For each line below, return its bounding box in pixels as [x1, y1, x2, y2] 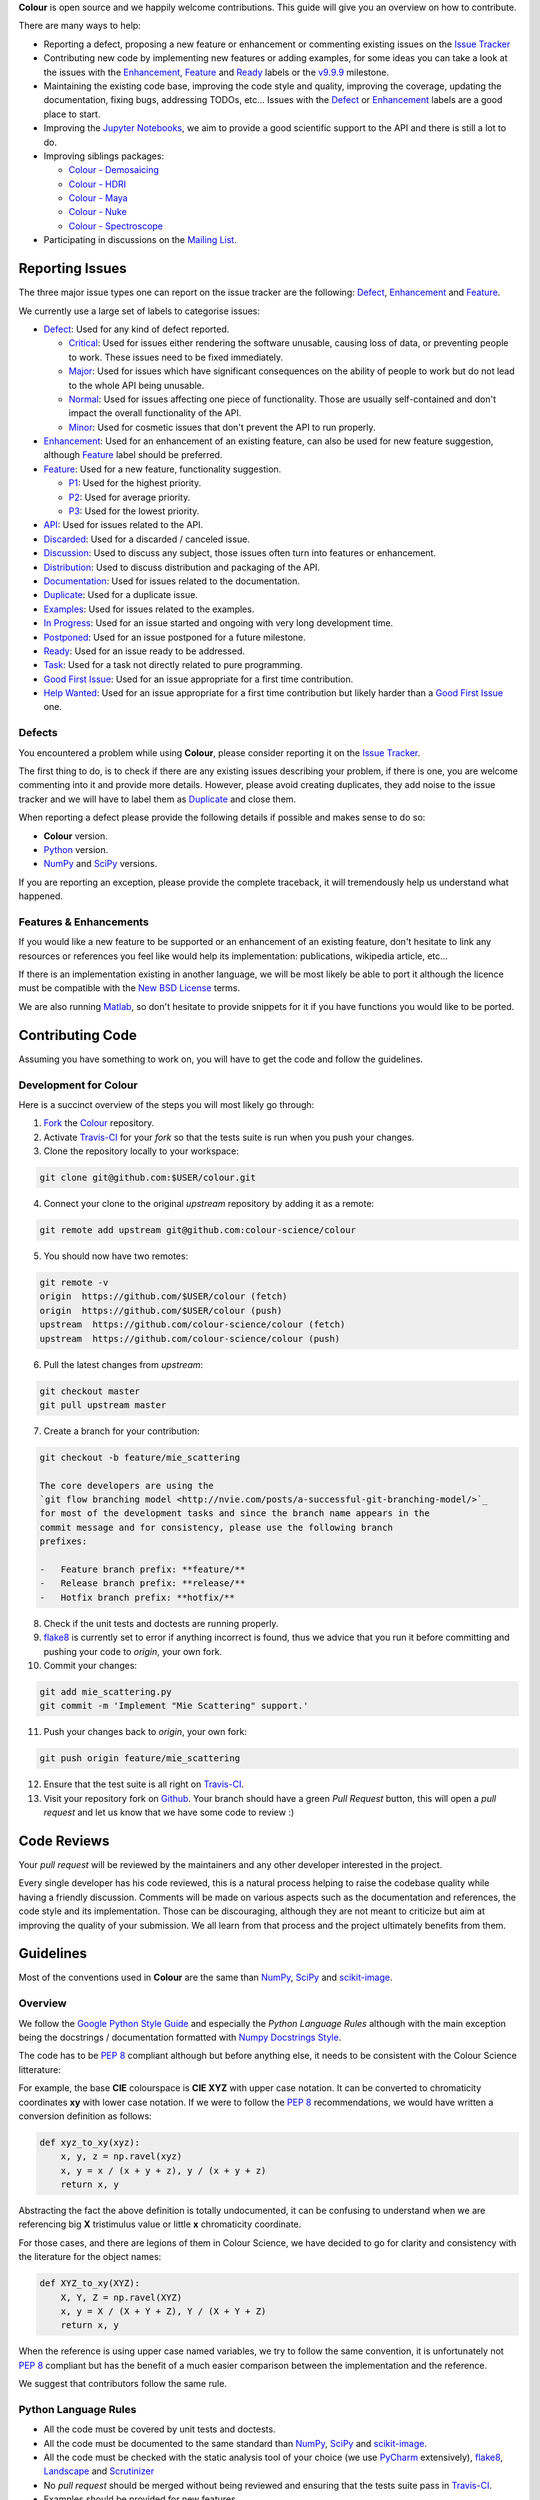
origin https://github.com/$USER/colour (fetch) [39, 1291, 288, 1302]
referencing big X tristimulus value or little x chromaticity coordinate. [18, 2218, 302, 2230]
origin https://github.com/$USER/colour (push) [39, 1305, 283, 1316]
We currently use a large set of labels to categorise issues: [18, 305, 260, 317]
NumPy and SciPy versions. [43, 858, 158, 870]
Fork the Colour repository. [43, 1117, 155, 1129]
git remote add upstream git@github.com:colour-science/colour [39, 1225, 357, 1236]
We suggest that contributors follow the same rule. [18, 2378, 227, 2390]
